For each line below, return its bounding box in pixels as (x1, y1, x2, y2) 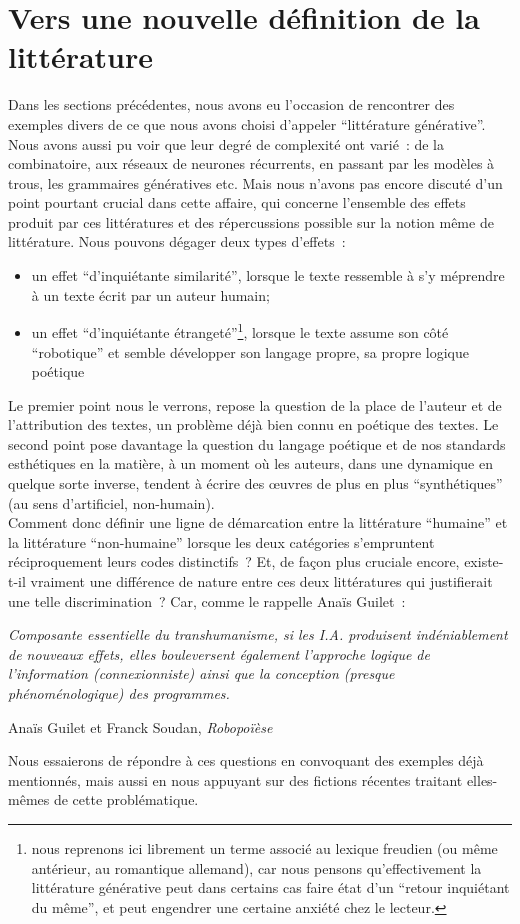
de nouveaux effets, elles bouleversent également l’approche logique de (8, 643, 430, 664)
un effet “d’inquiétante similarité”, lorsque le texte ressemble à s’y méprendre (31, 265, 505, 286)
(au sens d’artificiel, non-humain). (8, 492, 215, 513)
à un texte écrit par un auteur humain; (31, 284, 270, 305)
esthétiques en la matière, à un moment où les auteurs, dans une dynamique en (8, 453, 493, 474)
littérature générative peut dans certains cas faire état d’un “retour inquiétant (31, 877, 510, 898)
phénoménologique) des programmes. (8, 683, 230, 703)
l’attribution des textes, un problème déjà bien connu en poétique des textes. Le (8, 414, 499, 435)
